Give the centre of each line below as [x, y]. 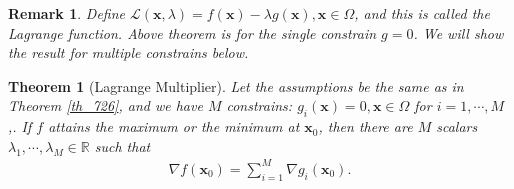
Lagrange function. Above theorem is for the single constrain [192, 32]
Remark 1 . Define [66, 13]
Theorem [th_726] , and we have [105, 105]
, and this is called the [422, 13]
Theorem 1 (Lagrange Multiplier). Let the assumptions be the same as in [236, 85]
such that [122, 145]
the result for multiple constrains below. [128, 52]
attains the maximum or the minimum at [174, 126]
